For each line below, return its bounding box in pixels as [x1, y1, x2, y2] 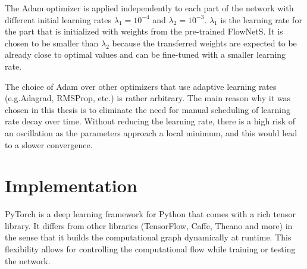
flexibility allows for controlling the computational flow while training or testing [5, 243, 296, 255]
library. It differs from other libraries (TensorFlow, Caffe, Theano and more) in [5, 219, 293, 232]
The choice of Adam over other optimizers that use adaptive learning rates [5, 80, 277, 92]
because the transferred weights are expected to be [112, 36, 297, 49]
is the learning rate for [220, 13, 302, 26]
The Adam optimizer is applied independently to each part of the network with [5, 2, 294, 14]
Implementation [5, 173, 137, 198]
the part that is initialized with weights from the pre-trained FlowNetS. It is [5, 25, 283, 37]
